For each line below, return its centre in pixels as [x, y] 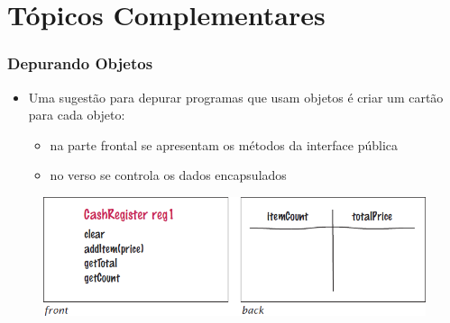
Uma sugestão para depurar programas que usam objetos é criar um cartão [236, 97]
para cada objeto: [77, 115]
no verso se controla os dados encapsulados [168, 175]
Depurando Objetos [80, 63]
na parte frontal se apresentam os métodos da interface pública [224, 144]
